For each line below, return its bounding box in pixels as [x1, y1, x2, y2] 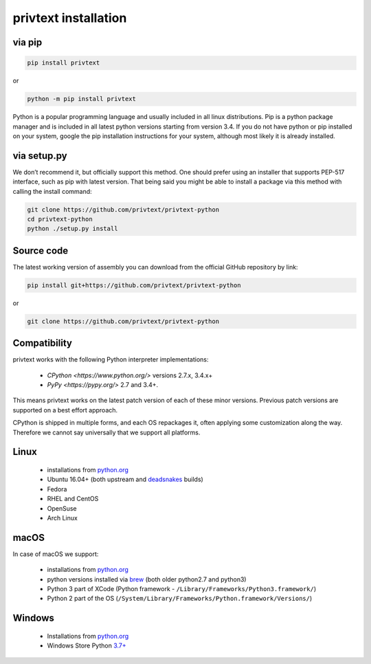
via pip [12, 36, 43, 48]
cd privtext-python [27, 215, 93, 223]
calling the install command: [12, 187, 92, 195]
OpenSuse [47, 504, 77, 512]
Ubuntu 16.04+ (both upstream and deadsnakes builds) [47, 475, 204, 484]
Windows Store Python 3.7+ [47, 641, 126, 650]
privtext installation [12, 10, 127, 25]
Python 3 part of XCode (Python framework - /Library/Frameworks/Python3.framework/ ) [47, 585, 317, 593]
